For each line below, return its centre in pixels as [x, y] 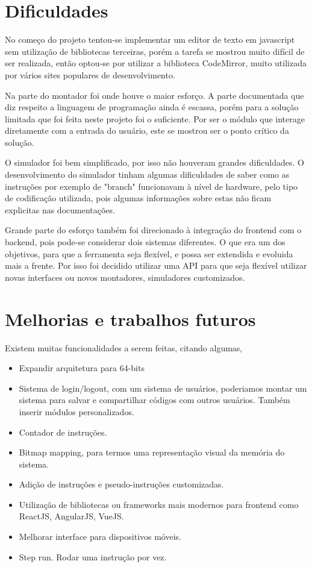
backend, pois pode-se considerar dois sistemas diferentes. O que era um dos [145, 242]
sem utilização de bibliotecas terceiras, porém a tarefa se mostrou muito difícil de [155, 51]
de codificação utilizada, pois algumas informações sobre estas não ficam [138, 198]
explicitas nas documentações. [60, 209]
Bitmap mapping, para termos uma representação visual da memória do [152, 452]
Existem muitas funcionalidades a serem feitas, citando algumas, [124, 347]
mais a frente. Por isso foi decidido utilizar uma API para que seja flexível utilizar [156, 265]
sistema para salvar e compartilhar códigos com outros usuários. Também [154, 400]
